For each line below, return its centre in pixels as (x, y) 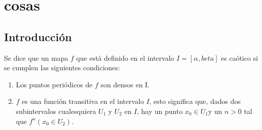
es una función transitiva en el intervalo (83, 101)
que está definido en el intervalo (125, 57)
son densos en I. (125, 84)
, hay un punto (160, 111)
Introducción (38, 36)
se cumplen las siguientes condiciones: (62, 68)
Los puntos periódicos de (54, 84)
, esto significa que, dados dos (195, 101)
